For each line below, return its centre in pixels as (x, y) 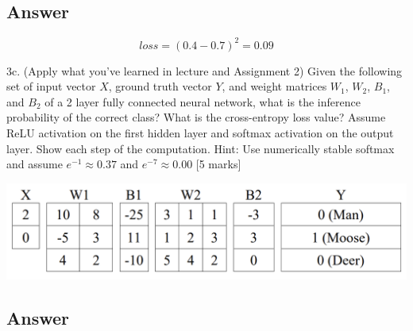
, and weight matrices (274, 86)
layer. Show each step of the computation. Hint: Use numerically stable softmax (201, 148)
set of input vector (51, 86)
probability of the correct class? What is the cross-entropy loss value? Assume (196, 117)
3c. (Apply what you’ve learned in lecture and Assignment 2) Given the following (205, 70)
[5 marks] (218, 164)
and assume (35, 164)
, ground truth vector (160, 86)
